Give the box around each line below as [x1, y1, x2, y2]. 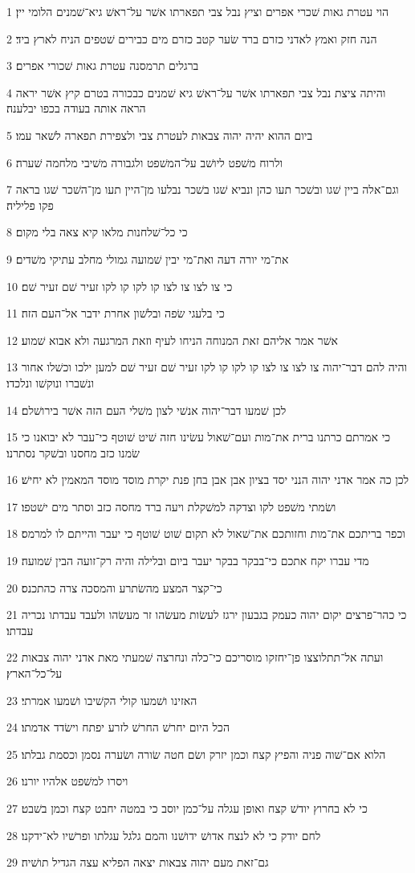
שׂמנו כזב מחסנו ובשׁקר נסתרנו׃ [6, 444, 140, 461]
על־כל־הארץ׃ [6, 665, 63, 682]
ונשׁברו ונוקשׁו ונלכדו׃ [6, 374, 95, 391]
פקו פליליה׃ [6, 196, 54, 213]
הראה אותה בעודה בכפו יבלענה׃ [6, 100, 146, 117]
